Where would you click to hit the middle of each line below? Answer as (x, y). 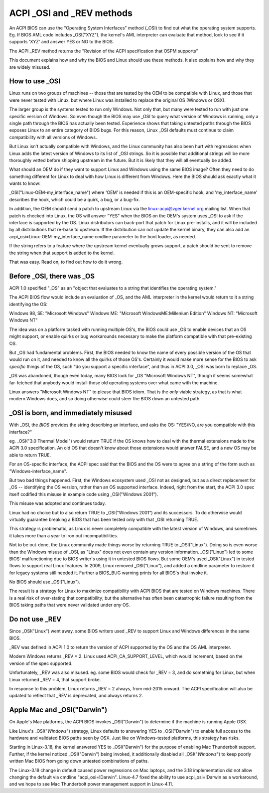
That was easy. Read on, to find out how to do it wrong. (66, 262)
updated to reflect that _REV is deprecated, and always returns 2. (76, 696)
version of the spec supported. (41, 663)
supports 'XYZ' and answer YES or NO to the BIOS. (62, 42)
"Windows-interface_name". (38, 471)
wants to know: (25, 183)
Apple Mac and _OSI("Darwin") (58, 710)
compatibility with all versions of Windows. (53, 137)
